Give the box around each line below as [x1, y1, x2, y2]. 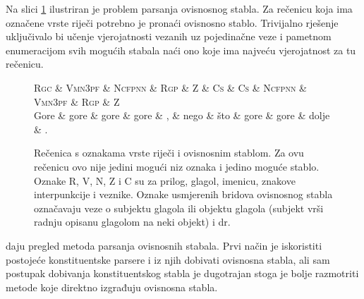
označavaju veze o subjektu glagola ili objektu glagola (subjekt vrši [34, 200, 324, 215]
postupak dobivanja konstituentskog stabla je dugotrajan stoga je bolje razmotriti [6, 266, 359, 281]
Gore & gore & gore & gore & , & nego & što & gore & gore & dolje [34, 108, 330, 123]
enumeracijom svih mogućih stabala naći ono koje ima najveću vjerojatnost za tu [6, 42, 356, 57]
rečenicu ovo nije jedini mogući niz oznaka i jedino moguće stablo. [34, 159, 320, 173]
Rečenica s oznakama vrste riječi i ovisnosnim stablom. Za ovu [34, 145, 304, 160]
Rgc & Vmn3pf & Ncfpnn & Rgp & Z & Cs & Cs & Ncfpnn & [34, 80, 307, 94]
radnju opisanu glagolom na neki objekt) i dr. [34, 214, 231, 229]
